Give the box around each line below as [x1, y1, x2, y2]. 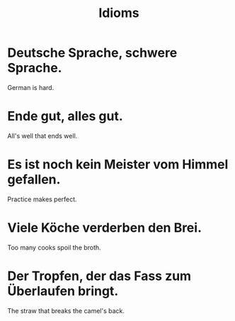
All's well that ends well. [7, 131, 78, 140]
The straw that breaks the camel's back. [7, 306, 125, 315]
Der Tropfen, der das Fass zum [7, 268, 192, 284]
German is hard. [7, 83, 55, 91]
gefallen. [7, 171, 61, 188]
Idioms [98, 5, 139, 21]
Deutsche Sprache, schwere [7, 45, 178, 61]
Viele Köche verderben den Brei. [7, 220, 202, 235]
